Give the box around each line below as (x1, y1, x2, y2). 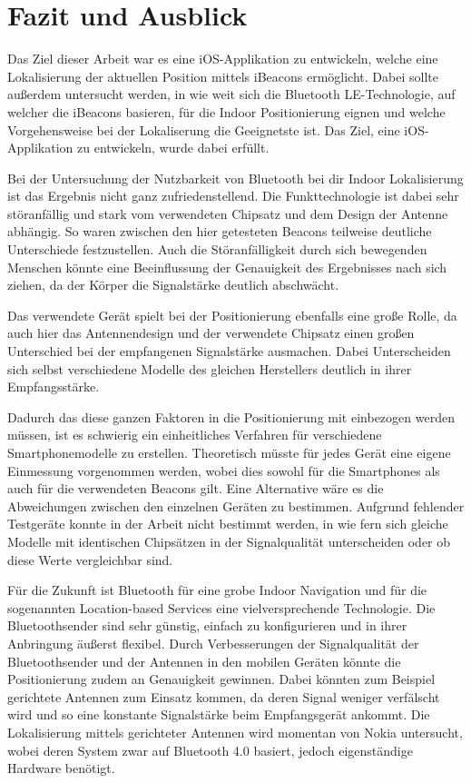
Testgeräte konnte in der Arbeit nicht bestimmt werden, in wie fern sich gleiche (7, 514, 448, 533)
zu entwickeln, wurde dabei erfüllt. (77, 138, 270, 157)
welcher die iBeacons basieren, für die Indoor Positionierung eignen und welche (7, 102, 446, 121)
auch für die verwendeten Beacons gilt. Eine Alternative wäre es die (7, 479, 384, 498)
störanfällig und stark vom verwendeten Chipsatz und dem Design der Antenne (7, 203, 448, 223)
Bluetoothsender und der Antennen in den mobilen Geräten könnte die (7, 651, 401, 670)
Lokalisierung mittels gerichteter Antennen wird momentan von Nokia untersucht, (7, 722, 463, 741)
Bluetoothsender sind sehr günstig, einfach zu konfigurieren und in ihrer (7, 616, 407, 635)
